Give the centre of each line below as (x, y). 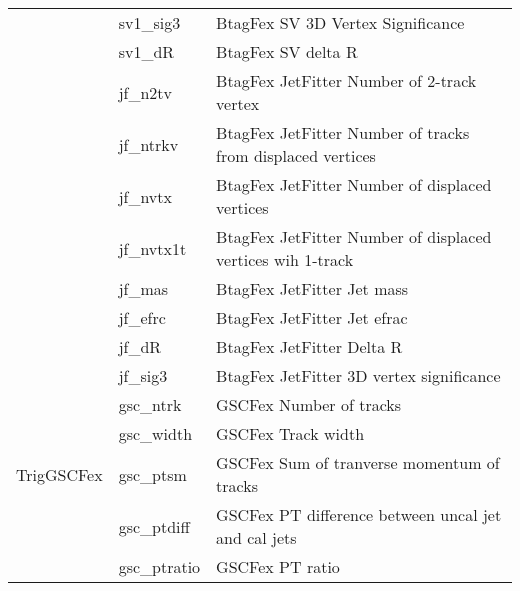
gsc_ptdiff (154, 526)
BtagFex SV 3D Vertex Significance (340, 22)
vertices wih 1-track (285, 259)
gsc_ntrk (150, 404)
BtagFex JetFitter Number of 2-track (346, 80)
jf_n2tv (145, 92)
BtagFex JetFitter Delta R (309, 346)
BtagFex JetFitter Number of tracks (343, 132)
